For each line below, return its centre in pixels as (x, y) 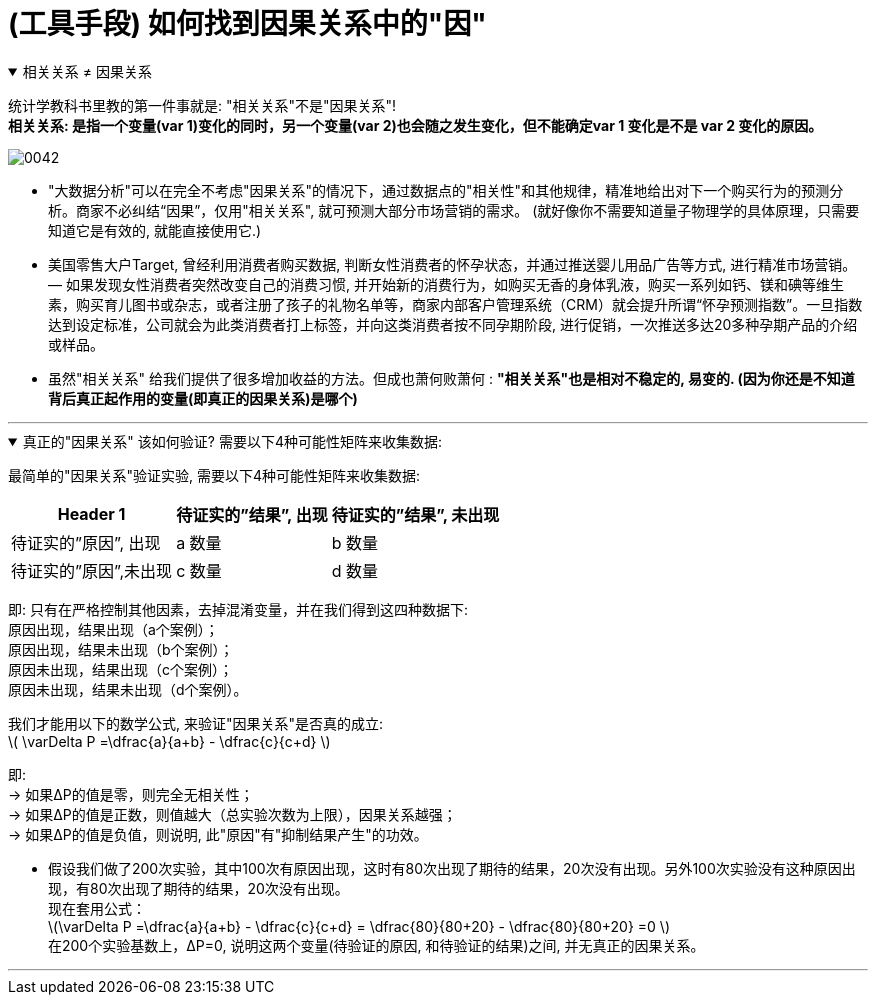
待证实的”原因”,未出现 (92, 570)
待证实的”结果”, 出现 (252, 514)
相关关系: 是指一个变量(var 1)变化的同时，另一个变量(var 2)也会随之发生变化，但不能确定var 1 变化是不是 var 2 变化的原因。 (415, 125)
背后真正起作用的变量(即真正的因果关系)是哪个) (203, 398)
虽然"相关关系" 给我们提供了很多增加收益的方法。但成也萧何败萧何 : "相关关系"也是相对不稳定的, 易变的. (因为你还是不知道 (451, 378)
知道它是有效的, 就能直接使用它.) (155, 230)
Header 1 (91, 513)
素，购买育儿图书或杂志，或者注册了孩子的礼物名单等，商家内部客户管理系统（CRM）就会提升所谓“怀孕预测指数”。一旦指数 (455, 304)
